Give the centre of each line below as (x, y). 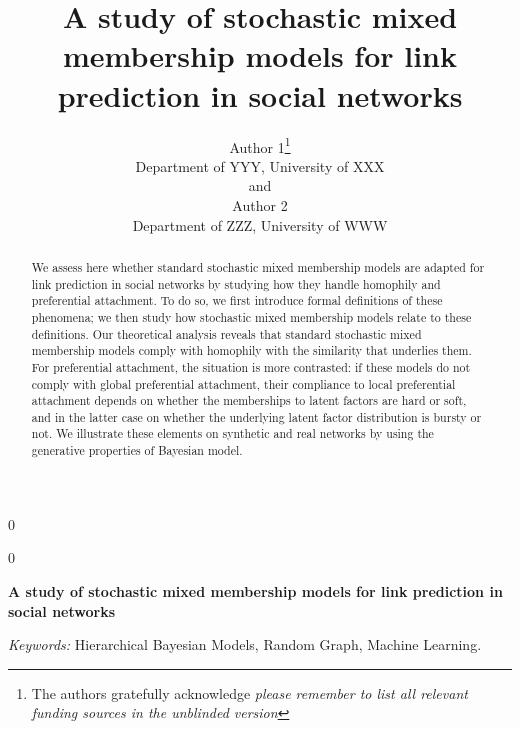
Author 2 (260, 204)
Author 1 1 (260, 145)
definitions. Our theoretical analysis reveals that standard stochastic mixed (226, 333)
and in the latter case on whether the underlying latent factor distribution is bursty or (256, 416)
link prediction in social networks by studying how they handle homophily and (236, 283)
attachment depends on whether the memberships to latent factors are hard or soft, (249, 400)
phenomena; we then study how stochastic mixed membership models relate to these (251, 316)
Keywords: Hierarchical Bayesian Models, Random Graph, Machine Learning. (245, 644)
